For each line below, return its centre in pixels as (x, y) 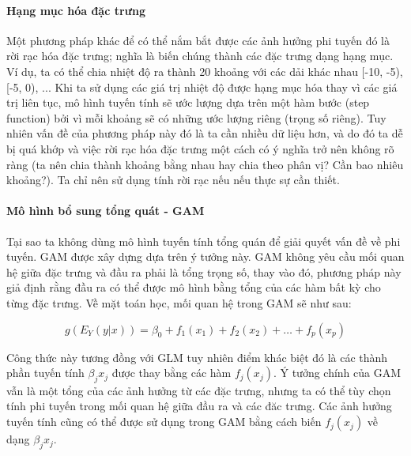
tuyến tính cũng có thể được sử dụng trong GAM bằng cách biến (164, 422)
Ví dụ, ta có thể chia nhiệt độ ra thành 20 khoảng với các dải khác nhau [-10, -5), (205, 71)
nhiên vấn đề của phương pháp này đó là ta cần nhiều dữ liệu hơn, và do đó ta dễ (205, 133)
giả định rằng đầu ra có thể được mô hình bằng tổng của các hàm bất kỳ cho (194, 287)
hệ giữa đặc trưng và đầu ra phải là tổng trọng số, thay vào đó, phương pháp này (204, 271)
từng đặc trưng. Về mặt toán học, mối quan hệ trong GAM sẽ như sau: (179, 302)
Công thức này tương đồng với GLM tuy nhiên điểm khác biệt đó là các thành (197, 357)
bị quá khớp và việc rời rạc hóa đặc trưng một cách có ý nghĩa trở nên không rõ (200, 148)
